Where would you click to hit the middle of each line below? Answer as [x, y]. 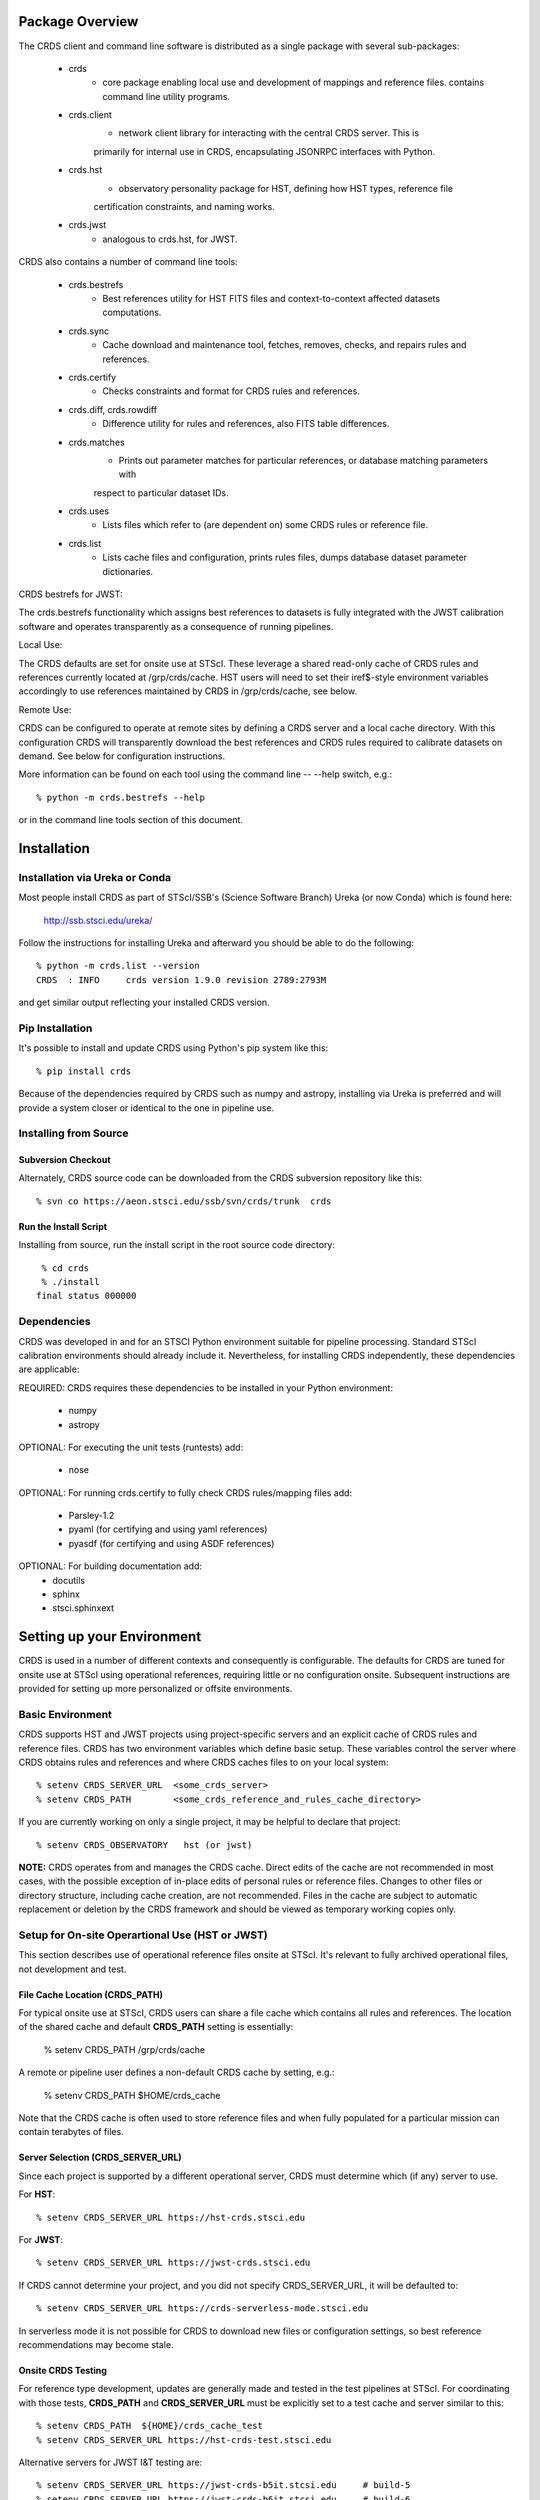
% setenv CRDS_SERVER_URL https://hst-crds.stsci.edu [170, 2217]
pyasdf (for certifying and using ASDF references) [171, 1543]
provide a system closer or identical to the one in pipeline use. [146, 1107]
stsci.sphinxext [83, 1608]
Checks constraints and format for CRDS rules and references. [231, 391]
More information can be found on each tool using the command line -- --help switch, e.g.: [205, 774]
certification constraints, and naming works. [184, 207]
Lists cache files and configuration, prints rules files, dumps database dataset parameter [285, 557]
